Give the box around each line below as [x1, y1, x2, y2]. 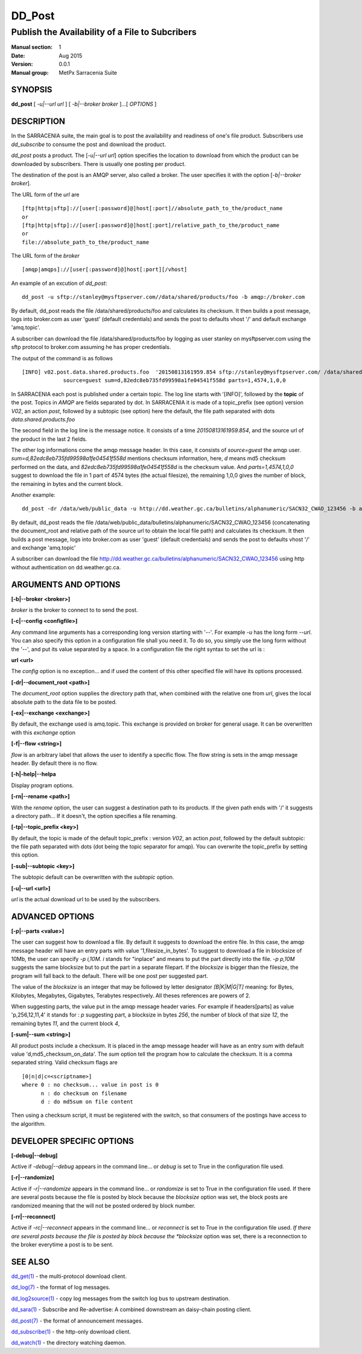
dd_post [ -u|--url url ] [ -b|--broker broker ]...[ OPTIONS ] [11, 100, 157, 108]
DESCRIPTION [11, 117, 66, 127]
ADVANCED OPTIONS [11, 912, 95, 922]
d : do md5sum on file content [40, 1098, 134, 1105]
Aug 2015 [59, 52, 83, 59]
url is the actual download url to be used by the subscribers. [11, 896, 161, 903]
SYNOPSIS [11, 85, 52, 95]
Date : [11, 52, 25, 59]
